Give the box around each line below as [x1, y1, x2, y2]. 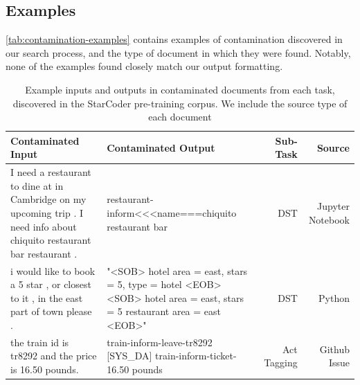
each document [148, 109, 212, 124]
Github [319, 341, 350, 356]
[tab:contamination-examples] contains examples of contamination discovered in [6, 32, 343, 46]
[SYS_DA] [107, 348, 152, 363]
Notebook [308, 212, 350, 226]
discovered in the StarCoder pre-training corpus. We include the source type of [12, 96, 348, 110]
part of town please [10, 304, 92, 319]
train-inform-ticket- [155, 348, 237, 363]
